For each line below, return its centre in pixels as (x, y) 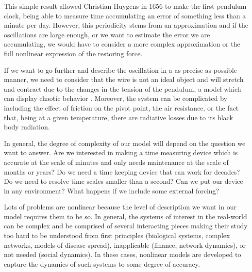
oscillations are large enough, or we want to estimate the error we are (107, 34)
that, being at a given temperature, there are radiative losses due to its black (118, 117)
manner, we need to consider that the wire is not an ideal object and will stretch (124, 79)
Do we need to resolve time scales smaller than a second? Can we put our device (124, 181)
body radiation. (27, 127)
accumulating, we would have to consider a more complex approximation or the (122, 44)
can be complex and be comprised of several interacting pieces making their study (126, 226)
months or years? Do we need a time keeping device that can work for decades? (122, 171)
